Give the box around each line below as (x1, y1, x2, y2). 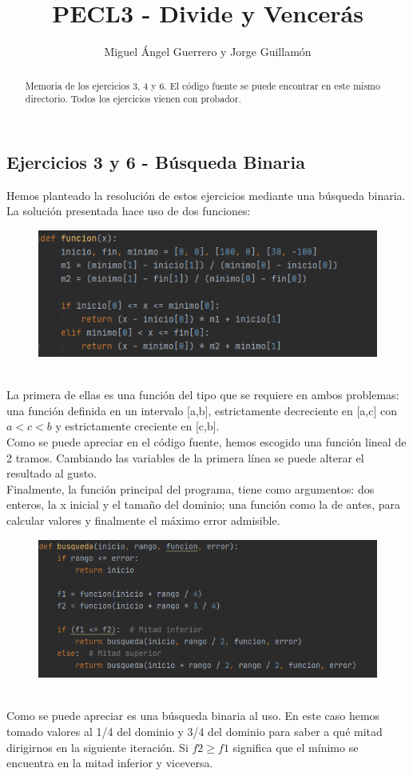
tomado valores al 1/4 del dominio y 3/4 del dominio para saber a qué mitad (6, 722, 383, 739)
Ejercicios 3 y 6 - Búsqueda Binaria (6, 149, 305, 174)
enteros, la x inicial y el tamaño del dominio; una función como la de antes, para (6, 496, 400, 513)
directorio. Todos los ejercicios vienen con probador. (25, 92, 241, 106)
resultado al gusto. (6, 465, 97, 482)
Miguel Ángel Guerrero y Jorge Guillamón (104, 43, 312, 60)
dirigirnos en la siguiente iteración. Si (6, 738, 189, 755)
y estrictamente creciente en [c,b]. (55, 418, 220, 434)
